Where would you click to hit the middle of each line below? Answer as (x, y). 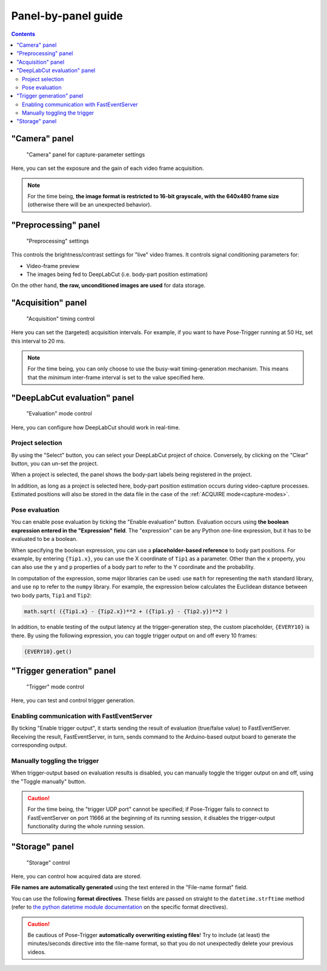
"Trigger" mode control (55, 687)
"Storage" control (48, 862)
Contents (23, 34)
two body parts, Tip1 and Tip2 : (51, 595)
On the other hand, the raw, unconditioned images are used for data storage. (108, 286)
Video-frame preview (53, 266)
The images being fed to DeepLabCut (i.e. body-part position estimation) (117, 274)
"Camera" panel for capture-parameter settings (86, 154)
